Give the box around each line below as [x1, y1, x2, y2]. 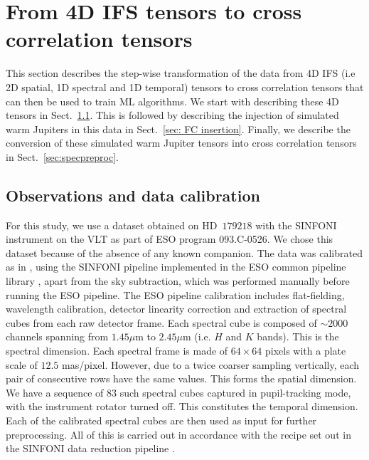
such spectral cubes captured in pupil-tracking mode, [119, 385, 351, 399]
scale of [6, 357, 38, 372]
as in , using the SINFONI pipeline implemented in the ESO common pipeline [6, 259, 346, 274]
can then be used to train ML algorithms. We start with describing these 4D [6, 93, 339, 108]
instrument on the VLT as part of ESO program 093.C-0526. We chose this [6, 231, 333, 246]
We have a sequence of [6, 385, 104, 399]
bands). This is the [257, 329, 339, 344]
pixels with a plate [264, 343, 346, 358]
